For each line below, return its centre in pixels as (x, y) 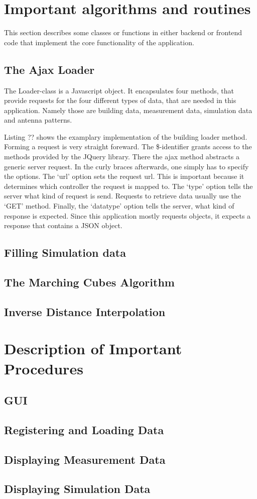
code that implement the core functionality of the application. (99, 42)
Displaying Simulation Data (77, 489)
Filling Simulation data (65, 253)
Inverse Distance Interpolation (85, 311)
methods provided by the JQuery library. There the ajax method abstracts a (122, 157)
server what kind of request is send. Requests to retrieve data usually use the (122, 196)
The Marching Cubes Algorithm (89, 282)
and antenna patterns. (38, 120)
